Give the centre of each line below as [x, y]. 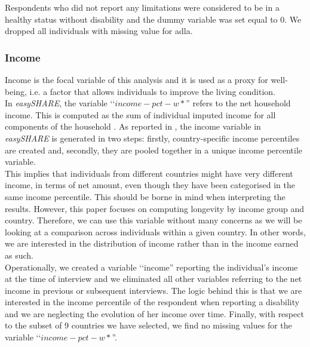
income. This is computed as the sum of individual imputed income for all [140, 114]
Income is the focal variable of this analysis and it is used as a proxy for [136, 79]
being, [16, 91]
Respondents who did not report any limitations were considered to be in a [142, 7]
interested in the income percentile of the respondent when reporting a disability [152, 302]
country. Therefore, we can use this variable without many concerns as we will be [154, 220]
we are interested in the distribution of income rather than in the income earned [152, 243]
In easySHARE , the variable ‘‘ [60, 103]
